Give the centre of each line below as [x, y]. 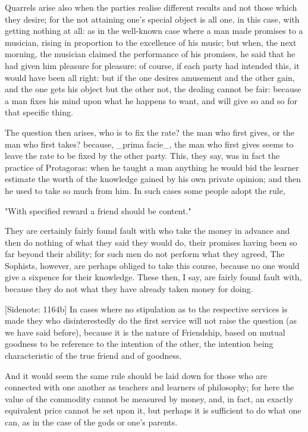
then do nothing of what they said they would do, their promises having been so [151, 242]
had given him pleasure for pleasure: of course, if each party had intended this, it [152, 65]
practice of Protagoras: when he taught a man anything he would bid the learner [152, 167]
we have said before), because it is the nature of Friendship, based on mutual [145, 332]
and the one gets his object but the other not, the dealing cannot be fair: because [153, 89]
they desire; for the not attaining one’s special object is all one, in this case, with [152, 19]
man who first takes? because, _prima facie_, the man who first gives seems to [149, 144]
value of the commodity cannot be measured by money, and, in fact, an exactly [149, 398]
